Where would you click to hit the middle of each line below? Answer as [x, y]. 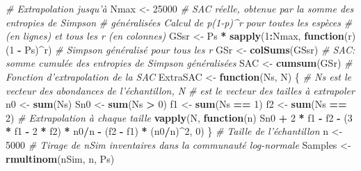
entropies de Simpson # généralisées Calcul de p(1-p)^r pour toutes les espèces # [179, 22]
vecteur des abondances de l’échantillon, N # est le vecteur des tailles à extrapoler [180, 90]
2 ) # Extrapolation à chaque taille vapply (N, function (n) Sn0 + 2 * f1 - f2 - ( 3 [179, 117]
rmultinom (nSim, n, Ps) [60, 158]
